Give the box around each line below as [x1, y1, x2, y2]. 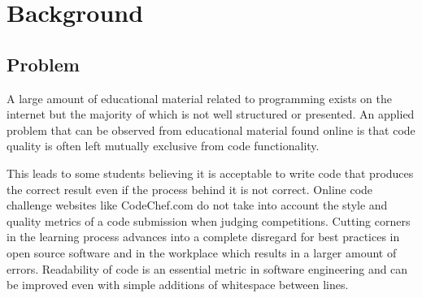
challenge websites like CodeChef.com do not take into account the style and [7, 197, 388, 214]
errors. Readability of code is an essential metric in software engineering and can [7, 260, 408, 277]
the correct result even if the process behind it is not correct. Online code [7, 180, 373, 197]
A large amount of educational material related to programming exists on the [7, 89, 393, 106]
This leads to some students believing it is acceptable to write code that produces [7, 164, 414, 181]
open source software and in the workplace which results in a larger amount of [7, 244, 397, 261]
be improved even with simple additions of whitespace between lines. [7, 276, 349, 293]
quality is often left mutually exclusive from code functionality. [7, 137, 320, 154]
